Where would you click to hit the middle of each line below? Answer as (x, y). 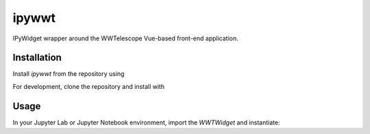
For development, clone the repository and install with (88, 86)
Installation (37, 58)
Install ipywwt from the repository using (69, 74)
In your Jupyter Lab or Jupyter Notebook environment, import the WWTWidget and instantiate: (146, 122)
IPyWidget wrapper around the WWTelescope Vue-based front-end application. (126, 38)
